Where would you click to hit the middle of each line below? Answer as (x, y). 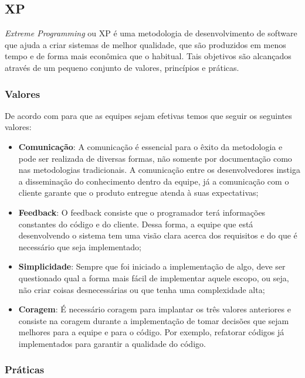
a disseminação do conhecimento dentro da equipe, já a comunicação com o (154, 181)
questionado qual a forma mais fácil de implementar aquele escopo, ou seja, (154, 277)
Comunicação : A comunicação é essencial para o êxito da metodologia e (150, 146)
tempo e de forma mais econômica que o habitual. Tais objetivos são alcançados (148, 56)
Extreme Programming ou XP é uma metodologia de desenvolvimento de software (151, 33)
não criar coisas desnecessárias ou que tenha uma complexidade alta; (142, 289)
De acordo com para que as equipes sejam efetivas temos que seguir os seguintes (148, 115)
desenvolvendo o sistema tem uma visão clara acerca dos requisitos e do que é (158, 235)
